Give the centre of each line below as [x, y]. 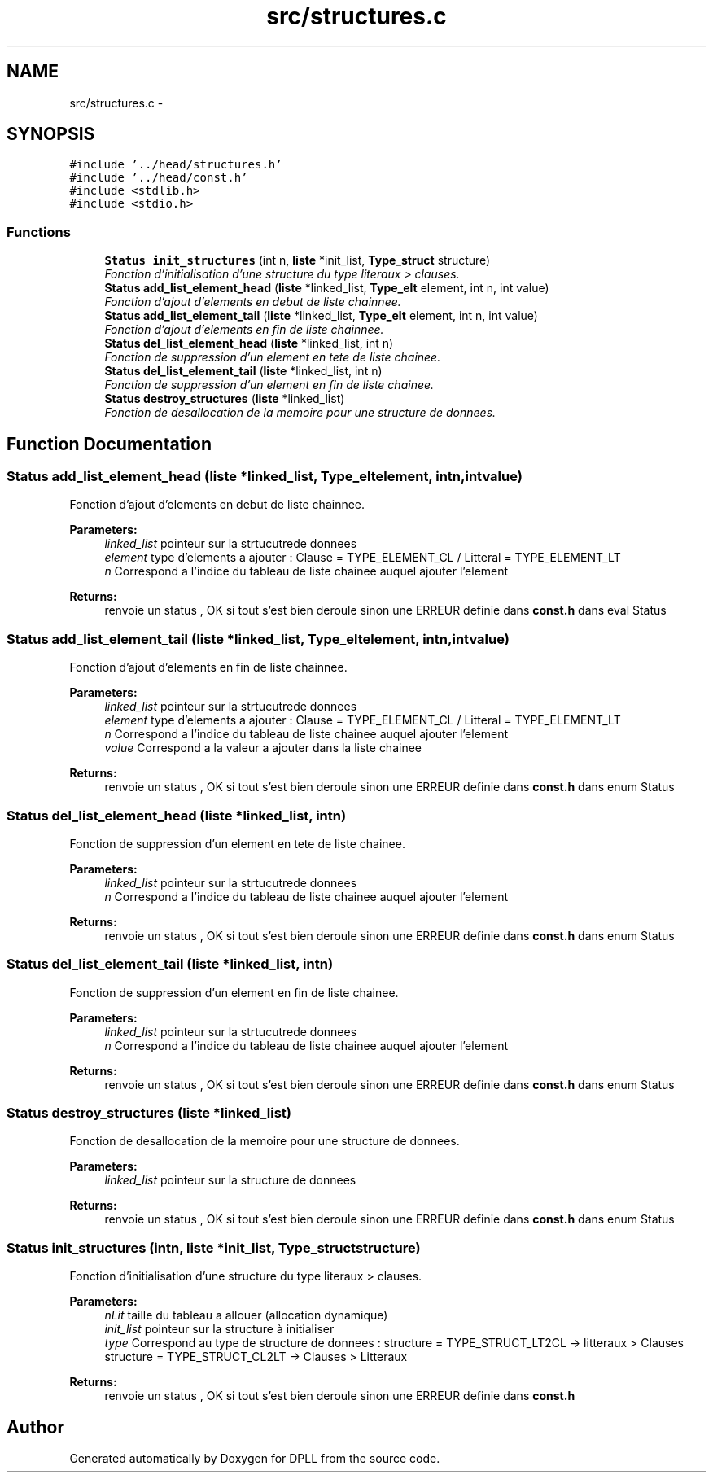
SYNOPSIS [51, 134]
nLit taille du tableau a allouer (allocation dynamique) [246, 1315]
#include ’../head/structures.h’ [176, 165]
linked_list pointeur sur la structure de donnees [230, 1180]
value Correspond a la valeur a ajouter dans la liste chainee [263, 748]
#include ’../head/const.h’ [159, 178]
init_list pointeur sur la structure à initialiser [219, 1329]
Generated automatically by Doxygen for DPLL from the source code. [255, 1458]
